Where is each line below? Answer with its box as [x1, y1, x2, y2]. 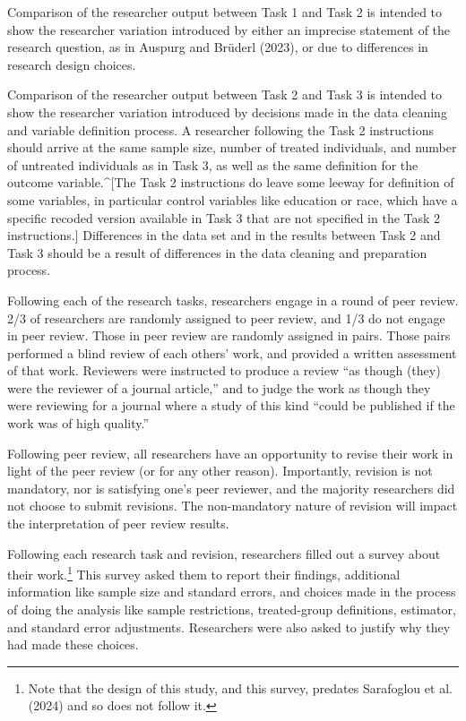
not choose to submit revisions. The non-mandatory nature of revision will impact [7, 496, 458, 515]
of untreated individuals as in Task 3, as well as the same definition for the [7, 155, 419, 174]
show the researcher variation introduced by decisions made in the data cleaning [7, 102, 447, 121]
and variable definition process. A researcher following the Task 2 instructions [7, 120, 434, 139]
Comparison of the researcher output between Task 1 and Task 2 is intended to [7, 3, 443, 21]
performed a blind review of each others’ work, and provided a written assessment [7, 343, 457, 362]
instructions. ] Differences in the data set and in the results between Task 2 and [7, 226, 441, 245]
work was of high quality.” [7, 414, 150, 433]
